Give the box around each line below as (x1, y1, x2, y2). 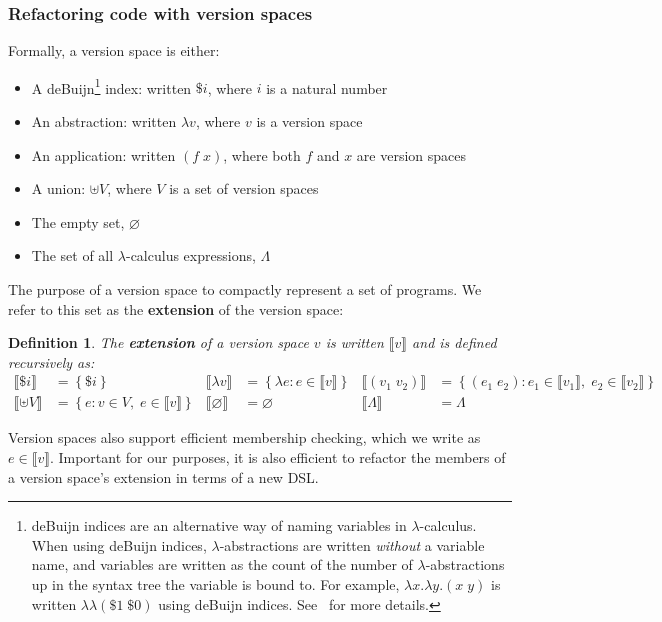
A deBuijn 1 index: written (31, 74, 192, 98)
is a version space (256, 111, 363, 132)
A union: (31, 178, 86, 199)
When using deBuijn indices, (31, 534, 207, 555)
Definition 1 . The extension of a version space (8, 332, 309, 353)
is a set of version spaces (169, 178, 319, 199)
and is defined (412, 332, 497, 353)
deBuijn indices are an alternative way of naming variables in (31, 515, 407, 536)
